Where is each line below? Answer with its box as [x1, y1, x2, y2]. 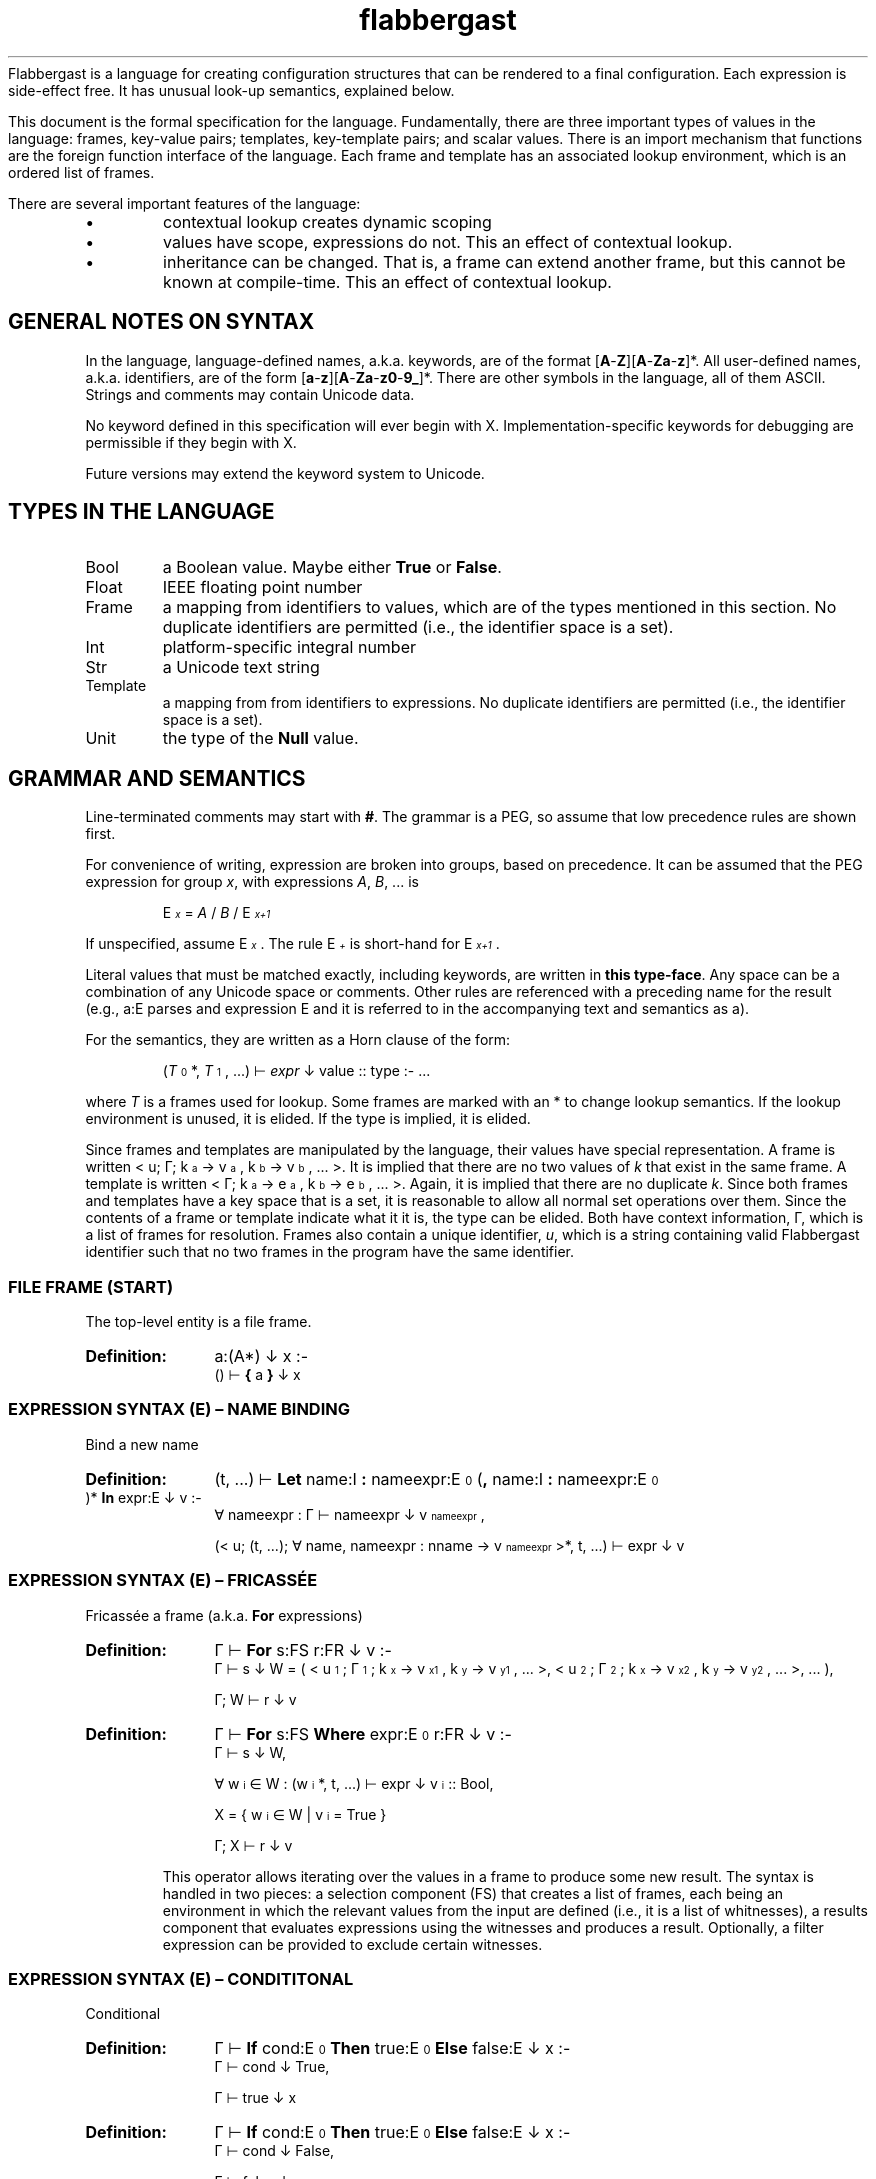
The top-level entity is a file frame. [85, 1313, 312, 1331]
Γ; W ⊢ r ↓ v [214, 1690, 297, 1708]
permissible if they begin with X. [85, 433, 297, 451]
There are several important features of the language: [8, 194, 361, 212]
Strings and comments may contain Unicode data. [85, 385, 415, 403]
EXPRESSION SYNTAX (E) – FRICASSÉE [8, 1570, 318, 1591]
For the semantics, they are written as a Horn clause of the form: [85, 1031, 511, 1049]
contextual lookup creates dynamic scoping [163, 211, 492, 232]
